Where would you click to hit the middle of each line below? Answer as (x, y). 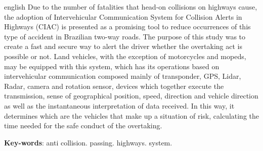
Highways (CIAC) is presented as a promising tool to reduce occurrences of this (127, 27)
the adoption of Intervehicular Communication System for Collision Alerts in (123, 16)
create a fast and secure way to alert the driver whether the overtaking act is (123, 46)
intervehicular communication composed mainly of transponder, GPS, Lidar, (123, 76)
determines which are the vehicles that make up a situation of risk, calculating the (132, 115)
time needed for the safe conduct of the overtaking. (83, 125)
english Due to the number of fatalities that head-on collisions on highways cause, (131, 7)
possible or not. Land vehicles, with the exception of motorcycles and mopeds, (125, 56)
